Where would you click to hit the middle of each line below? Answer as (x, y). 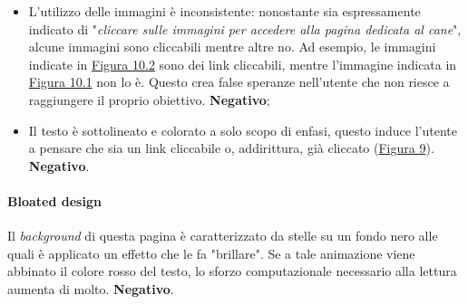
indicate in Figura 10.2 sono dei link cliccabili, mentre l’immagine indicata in (243, 64)
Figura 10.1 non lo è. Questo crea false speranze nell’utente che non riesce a (239, 82)
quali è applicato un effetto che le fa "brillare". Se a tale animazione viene (211, 253)
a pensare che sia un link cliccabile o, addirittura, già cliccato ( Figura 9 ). (231, 148)
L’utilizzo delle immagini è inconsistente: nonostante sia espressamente (224, 11)
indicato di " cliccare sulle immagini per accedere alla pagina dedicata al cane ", (245, 28)
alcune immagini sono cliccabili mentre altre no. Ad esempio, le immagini (232, 47)
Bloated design (54, 200)
